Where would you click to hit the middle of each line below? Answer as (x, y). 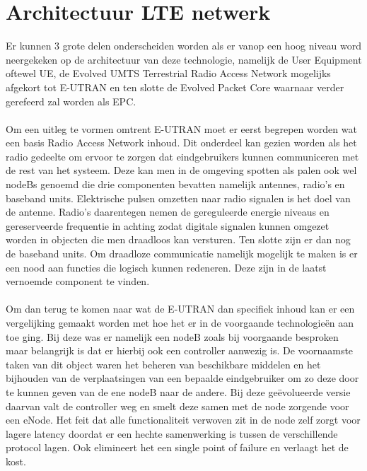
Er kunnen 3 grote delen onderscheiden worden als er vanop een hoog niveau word (184, 46)
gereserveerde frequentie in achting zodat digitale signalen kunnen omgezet (168, 225)
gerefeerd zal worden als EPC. (71, 101)
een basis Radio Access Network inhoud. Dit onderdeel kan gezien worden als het (181, 143)
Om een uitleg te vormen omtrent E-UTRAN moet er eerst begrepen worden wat (181, 128)
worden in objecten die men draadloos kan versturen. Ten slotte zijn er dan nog (178, 239)
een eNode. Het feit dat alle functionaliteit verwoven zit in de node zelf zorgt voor (183, 420)
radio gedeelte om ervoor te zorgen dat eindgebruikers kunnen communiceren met (182, 156)
